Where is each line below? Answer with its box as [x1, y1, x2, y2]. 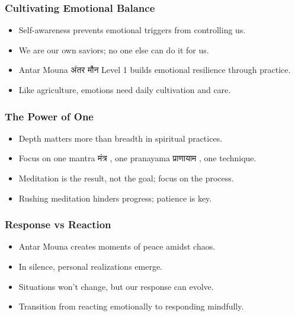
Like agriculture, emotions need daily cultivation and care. [18, 84, 231, 95]
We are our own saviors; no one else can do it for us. [18, 43, 209, 56]
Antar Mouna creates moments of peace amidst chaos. [18, 240, 216, 253]
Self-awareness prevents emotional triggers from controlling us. [18, 24, 246, 36]
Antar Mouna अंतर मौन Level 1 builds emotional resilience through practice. [18, 63, 291, 76]
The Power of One [5, 108, 94, 123]
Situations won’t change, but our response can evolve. [18, 280, 214, 292]
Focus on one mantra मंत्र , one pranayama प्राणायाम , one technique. [18, 152, 256, 164]
